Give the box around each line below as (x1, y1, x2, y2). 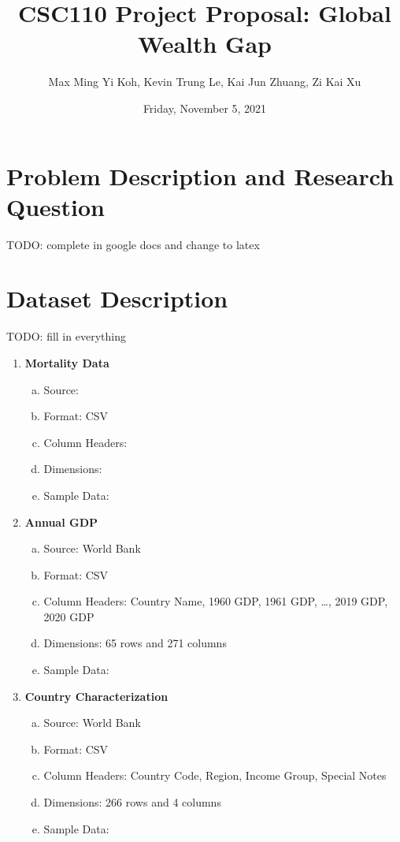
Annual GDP (24, 513, 98, 530)
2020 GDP (43, 608, 94, 624)
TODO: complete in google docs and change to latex (6, 236, 260, 252)
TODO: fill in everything (6, 328, 126, 345)
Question (6, 190, 105, 222)
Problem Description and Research (6, 159, 394, 192)
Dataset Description (6, 282, 228, 315)
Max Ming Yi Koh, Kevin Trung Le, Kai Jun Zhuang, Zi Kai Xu (48, 73, 361, 90)
